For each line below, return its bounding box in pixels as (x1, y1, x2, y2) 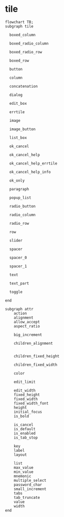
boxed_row (9, 58, 29, 63)
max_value (14, 465, 34, 470)
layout (14, 452, 27, 457)
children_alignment (14, 341, 53, 346)
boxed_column (9, 32, 36, 37)
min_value (14, 469, 34, 474)
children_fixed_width (14, 362, 57, 367)
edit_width (14, 388, 36, 393)
